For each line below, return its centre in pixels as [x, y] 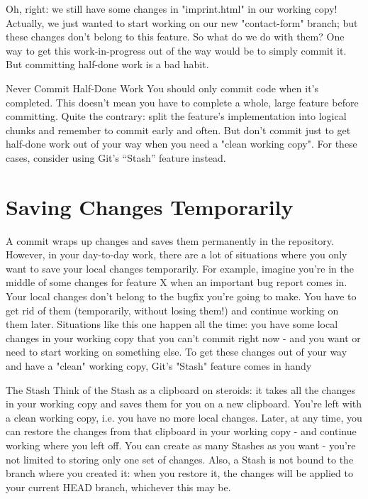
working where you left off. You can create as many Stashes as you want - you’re [181, 445]
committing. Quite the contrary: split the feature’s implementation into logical [176, 116]
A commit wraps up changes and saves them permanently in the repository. [170, 240]
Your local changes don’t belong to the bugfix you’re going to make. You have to [181, 296]
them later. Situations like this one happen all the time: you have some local [172, 324]
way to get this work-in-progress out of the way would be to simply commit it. [176, 50]
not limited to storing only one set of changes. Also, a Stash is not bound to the [180, 459]
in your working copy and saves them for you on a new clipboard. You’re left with [184, 404]
